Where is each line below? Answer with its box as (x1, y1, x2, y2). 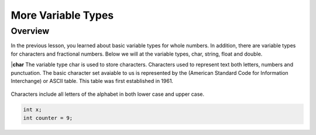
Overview (11, 26, 50, 36)
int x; (23, 106, 42, 113)
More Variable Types (11, 9, 114, 22)
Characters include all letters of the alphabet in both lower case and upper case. (11, 91, 205, 98)
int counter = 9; (23, 115, 73, 121)
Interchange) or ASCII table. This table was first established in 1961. (11, 77, 174, 84)
